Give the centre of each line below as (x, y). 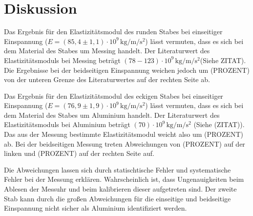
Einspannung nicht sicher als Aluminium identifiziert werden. (95, 208)
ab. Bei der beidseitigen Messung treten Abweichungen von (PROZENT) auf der (125, 143)
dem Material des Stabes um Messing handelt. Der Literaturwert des (107, 51)
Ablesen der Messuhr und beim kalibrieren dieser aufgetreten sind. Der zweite (120, 189)
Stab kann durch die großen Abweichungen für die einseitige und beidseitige (117, 198)
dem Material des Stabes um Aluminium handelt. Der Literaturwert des (112, 115)
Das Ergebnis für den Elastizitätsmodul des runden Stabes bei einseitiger (113, 32)
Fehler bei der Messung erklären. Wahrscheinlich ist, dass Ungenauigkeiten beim (124, 179)
